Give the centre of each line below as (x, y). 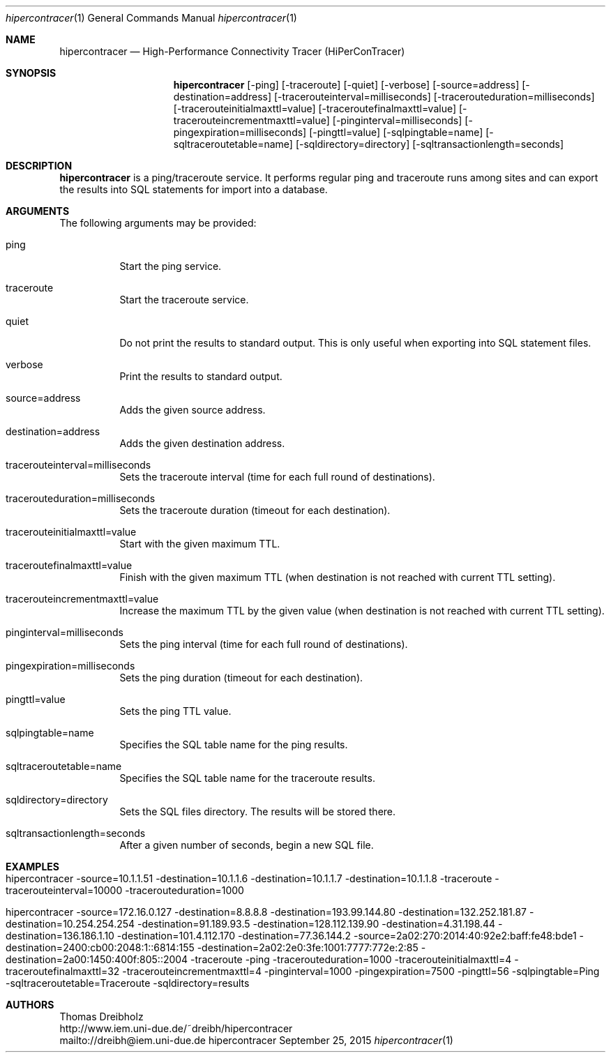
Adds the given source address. (193, 410)
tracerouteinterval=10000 (64, 890)
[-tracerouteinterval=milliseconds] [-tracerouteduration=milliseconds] (434, 97)
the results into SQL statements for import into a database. (194, 189)
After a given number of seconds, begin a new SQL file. (247, 845)
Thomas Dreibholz (101, 1017)
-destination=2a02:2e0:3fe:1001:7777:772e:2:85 (308, 947)
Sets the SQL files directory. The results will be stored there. (258, 811)
